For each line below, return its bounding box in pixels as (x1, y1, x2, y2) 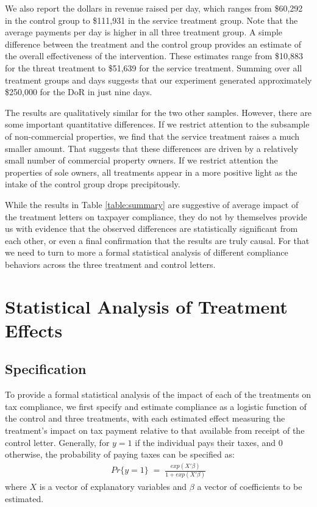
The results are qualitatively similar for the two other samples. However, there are (5, 106, 312, 118)
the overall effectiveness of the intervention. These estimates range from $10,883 (5, 49, 303, 62)
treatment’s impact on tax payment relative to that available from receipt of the (5, 424, 305, 437)
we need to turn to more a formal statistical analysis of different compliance (5, 246, 288, 259)
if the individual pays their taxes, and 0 (135, 436, 283, 448)
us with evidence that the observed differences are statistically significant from (5, 222, 298, 235)
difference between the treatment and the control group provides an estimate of (5, 37, 302, 50)
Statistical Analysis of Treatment (5, 293, 288, 318)
